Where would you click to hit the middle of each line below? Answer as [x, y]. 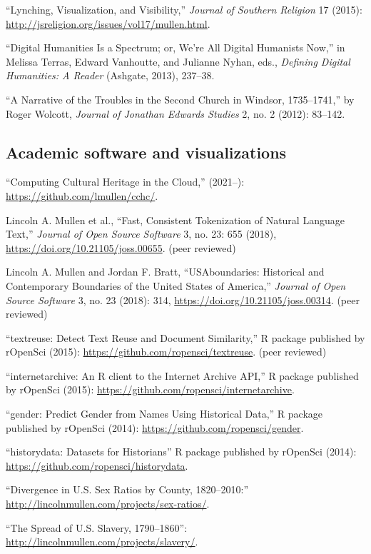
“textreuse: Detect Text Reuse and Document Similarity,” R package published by [185, 337]
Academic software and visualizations [146, 152]
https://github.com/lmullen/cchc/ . [82, 195]
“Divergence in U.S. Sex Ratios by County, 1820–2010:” [127, 489]
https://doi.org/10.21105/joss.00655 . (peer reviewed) [121, 247]
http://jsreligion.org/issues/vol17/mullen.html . [108, 23]
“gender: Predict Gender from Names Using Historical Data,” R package [164, 414]
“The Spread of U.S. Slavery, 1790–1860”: [97, 527]
